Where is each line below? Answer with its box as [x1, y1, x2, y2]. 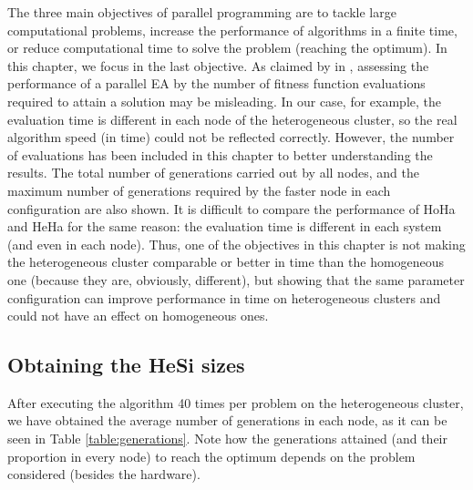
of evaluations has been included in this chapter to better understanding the [7, 145, 433, 164]
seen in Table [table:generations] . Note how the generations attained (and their [7, 429, 447, 448]
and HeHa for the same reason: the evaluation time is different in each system [7, 217, 442, 236]
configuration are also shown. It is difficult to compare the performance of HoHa [7, 199, 456, 218]
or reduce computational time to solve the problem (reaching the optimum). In [7, 38, 447, 57]
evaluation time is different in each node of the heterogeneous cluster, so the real [7, 109, 458, 128]
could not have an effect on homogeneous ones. [7, 306, 269, 325]
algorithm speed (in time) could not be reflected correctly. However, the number [7, 128, 455, 147]
